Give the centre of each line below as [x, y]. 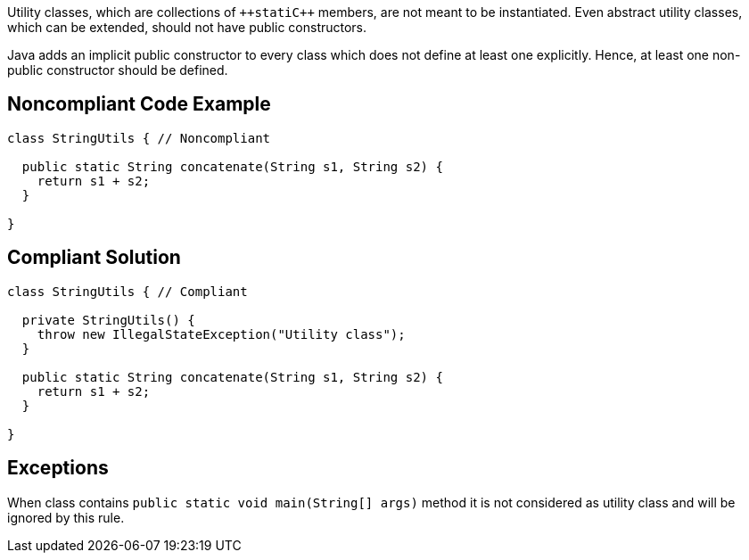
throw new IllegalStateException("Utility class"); [221, 334]
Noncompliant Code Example [139, 104]
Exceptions [58, 468]
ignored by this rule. [66, 517]
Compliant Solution [94, 258]
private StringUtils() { [108, 320]
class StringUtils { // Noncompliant [139, 138]
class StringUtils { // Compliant [128, 291]
